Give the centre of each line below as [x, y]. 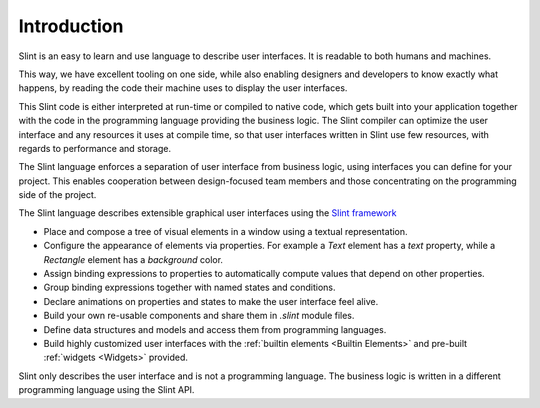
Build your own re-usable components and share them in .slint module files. [199, 316]
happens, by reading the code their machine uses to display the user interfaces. [183, 88]
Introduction [71, 26]
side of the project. [57, 195]
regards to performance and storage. [95, 148]
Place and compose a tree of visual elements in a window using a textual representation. [226, 231]
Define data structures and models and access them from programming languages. [215, 329]
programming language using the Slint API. [106, 390]
